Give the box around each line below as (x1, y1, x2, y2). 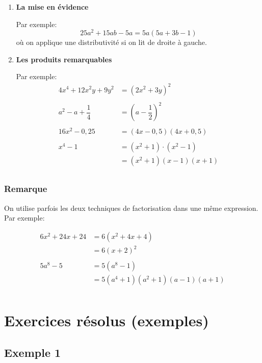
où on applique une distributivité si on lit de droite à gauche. (16, 37, 207, 47)
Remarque (4, 182, 47, 195)
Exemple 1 (4, 345, 61, 360)
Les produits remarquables (16, 54, 112, 64)
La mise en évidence (16, 2, 89, 12)
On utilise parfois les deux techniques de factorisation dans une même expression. (4, 202, 258, 213)
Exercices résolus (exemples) (4, 309, 209, 330)
